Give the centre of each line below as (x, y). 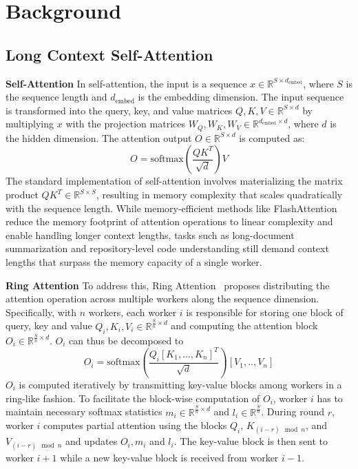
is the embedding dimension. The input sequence (241, 97)
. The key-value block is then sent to (251, 441)
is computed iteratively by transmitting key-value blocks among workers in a (180, 384)
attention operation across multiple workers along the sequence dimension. (162, 299)
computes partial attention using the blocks (135, 425)
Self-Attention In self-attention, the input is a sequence (126, 83)
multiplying (30, 124)
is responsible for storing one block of (265, 312)
